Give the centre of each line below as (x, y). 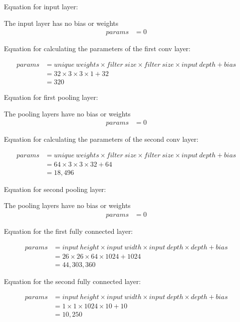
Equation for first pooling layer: (51, 97)
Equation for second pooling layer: (55, 189)
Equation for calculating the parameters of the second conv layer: (101, 139)
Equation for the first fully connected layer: (69, 231)
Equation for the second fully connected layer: (72, 281)
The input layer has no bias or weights (61, 23)
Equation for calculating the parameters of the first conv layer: (97, 48)
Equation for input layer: (41, 6)
